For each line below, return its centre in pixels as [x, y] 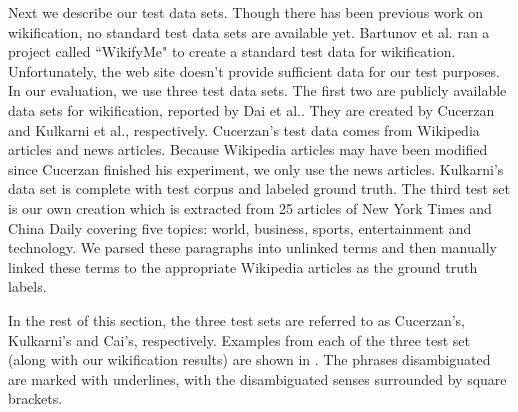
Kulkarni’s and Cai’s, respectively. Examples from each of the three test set [239, 339]
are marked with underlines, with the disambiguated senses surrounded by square [257, 378]
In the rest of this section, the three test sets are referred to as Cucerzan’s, [236, 319]
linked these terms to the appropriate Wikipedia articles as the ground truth [243, 266]
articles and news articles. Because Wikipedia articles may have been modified [248, 149]
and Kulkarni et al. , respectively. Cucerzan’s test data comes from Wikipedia [244, 129]
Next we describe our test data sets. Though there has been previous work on [246, 12]
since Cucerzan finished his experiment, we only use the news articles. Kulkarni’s [256, 168]
